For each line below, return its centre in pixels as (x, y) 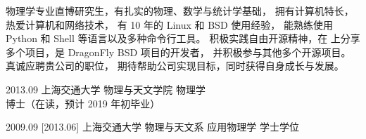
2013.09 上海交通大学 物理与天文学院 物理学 (106, 89)
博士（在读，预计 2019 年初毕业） (83, 103)
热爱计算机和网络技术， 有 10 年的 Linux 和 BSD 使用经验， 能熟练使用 (169, 24)
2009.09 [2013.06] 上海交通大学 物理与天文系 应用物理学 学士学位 (152, 127)
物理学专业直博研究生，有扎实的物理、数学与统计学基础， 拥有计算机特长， (180, 11)
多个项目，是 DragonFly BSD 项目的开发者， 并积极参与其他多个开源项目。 (178, 52)
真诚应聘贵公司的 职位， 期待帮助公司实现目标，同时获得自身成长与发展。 (175, 66)
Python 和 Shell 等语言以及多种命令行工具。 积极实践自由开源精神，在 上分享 (183, 38)
